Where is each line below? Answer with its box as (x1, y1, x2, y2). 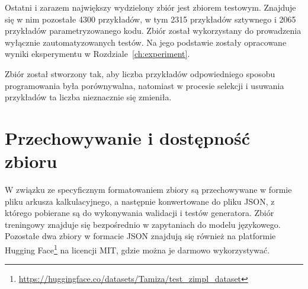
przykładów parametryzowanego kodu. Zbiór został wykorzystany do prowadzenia (5, 24, 301, 37)
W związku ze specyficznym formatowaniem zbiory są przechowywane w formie (5, 183, 292, 196)
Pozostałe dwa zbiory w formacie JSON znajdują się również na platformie (5, 230, 276, 242)
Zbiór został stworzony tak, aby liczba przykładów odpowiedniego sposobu (5, 67, 275, 80)
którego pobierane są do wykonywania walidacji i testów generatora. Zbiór (5, 207, 274, 219)
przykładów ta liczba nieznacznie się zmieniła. (5, 91, 172, 103)
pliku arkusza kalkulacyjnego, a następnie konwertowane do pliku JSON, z (5, 195, 275, 207)
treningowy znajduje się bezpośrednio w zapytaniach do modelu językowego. (5, 218, 281, 230)
